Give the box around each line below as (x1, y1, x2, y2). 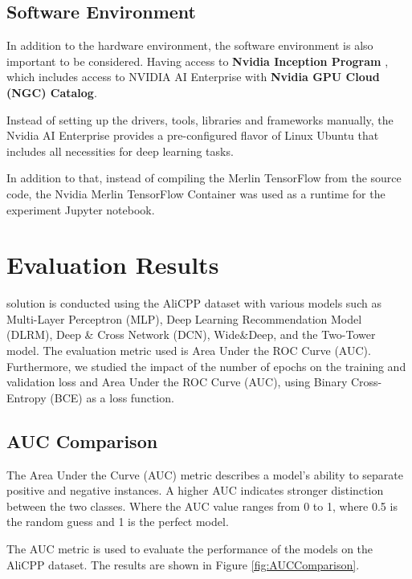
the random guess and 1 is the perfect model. (6, 513, 229, 530)
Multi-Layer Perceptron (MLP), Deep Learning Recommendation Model (6, 310, 362, 327)
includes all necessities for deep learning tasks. (6, 142, 234, 159)
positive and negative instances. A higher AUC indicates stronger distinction (6, 482, 384, 499)
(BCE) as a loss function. (50, 389, 174, 406)
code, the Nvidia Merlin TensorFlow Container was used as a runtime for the (6, 185, 385, 202)
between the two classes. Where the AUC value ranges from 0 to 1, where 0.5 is (6, 497, 398, 514)
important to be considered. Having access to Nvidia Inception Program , (6, 52, 389, 69)
